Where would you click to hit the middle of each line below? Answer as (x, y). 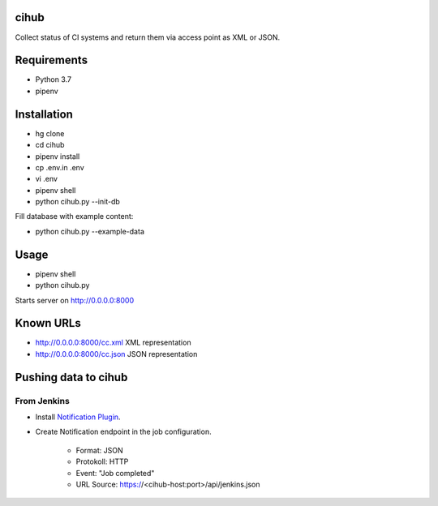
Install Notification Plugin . (78, 417)
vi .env (47, 179)
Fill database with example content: (74, 217)
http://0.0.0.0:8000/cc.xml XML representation (113, 343)
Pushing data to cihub (71, 377)
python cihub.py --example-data (90, 231)
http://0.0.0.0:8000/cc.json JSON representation (116, 354)
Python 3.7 (54, 79)
